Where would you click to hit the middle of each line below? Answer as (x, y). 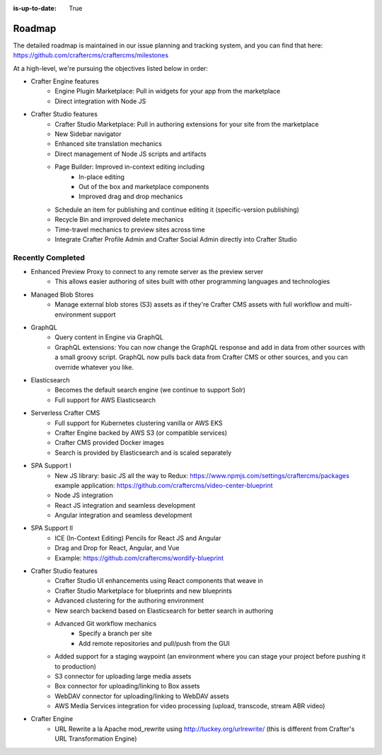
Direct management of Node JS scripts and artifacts (131, 154)
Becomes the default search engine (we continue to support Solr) (150, 390)
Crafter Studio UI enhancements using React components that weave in (159, 581)
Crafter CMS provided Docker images (109, 443)
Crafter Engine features (65, 81)
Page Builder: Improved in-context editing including (130, 167)
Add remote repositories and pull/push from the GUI (154, 643)
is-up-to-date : (35, 8)
